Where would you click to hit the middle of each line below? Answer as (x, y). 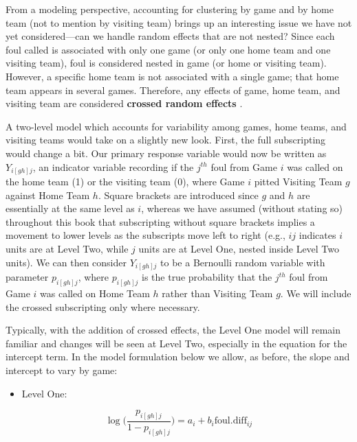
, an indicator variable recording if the (113, 166)
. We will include (316, 293)
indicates (317, 235)
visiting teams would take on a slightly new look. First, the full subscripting (166, 140)
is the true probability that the (207, 277)
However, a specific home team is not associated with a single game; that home (172, 76)
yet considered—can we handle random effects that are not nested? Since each (170, 36)
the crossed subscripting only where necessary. (103, 306)
